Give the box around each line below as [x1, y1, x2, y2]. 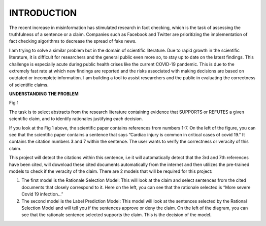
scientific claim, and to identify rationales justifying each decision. [9, 116, 143, 122]
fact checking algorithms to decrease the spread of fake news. [9, 38, 136, 44]
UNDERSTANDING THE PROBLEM [9, 91, 79, 97]
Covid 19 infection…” [21, 191, 64, 197]
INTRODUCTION [9, 7, 77, 18]
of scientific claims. [9, 82, 49, 88]
